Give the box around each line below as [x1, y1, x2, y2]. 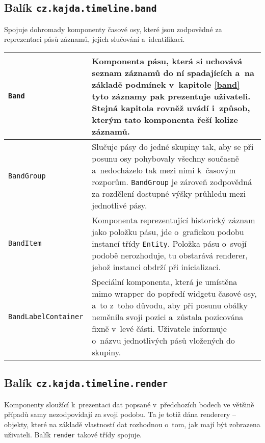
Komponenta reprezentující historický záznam [92, 214, 255, 226]
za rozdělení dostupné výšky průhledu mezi [92, 187, 246, 199]
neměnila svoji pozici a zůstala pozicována [92, 310, 244, 323]
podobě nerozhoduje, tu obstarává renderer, [92, 249, 248, 261]
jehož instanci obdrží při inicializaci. [92, 260, 221, 273]
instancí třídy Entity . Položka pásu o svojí [92, 237, 247, 249]
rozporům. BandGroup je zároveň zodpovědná [92, 175, 252, 188]
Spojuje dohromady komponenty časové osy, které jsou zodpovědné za [4, 23, 222, 34]
